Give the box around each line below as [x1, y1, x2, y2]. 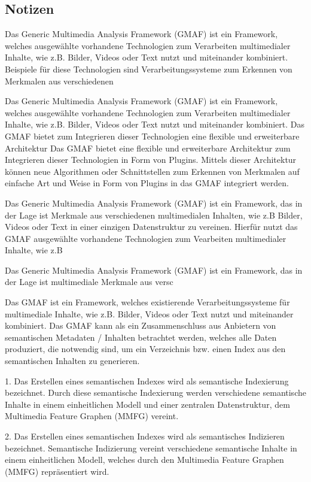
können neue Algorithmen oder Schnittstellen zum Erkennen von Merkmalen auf [5, 165, 300, 177]
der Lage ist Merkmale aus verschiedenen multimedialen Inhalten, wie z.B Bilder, [5, 208, 303, 221]
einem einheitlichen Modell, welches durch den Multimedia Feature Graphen [5, 453, 284, 466]
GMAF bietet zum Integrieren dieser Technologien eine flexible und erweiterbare [5, 129, 300, 142]
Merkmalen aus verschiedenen [5, 74, 114, 87]
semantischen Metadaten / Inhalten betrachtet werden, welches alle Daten [5, 331, 277, 343]
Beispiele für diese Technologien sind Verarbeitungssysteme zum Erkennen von [5, 62, 292, 75]
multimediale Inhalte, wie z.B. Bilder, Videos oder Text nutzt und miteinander [5, 307, 294, 320]
